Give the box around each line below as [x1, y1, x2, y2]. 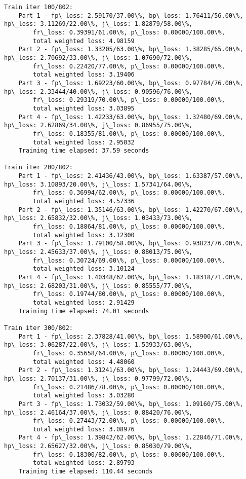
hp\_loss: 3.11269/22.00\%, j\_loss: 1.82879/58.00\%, [4, 20, 193, 28]
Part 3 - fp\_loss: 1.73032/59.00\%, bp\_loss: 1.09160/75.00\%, [18, 400, 243, 408]
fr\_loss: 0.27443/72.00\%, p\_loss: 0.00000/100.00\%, [33, 417, 225, 425]
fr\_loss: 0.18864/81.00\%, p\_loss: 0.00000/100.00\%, [33, 223, 225, 231]
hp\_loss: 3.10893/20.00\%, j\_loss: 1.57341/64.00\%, [4, 180, 193, 188]
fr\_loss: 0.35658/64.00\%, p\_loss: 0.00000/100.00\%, [33, 349, 225, 357]
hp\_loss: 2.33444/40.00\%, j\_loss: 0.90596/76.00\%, [4, 88, 193, 95]
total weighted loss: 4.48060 [33, 358, 135, 365]
